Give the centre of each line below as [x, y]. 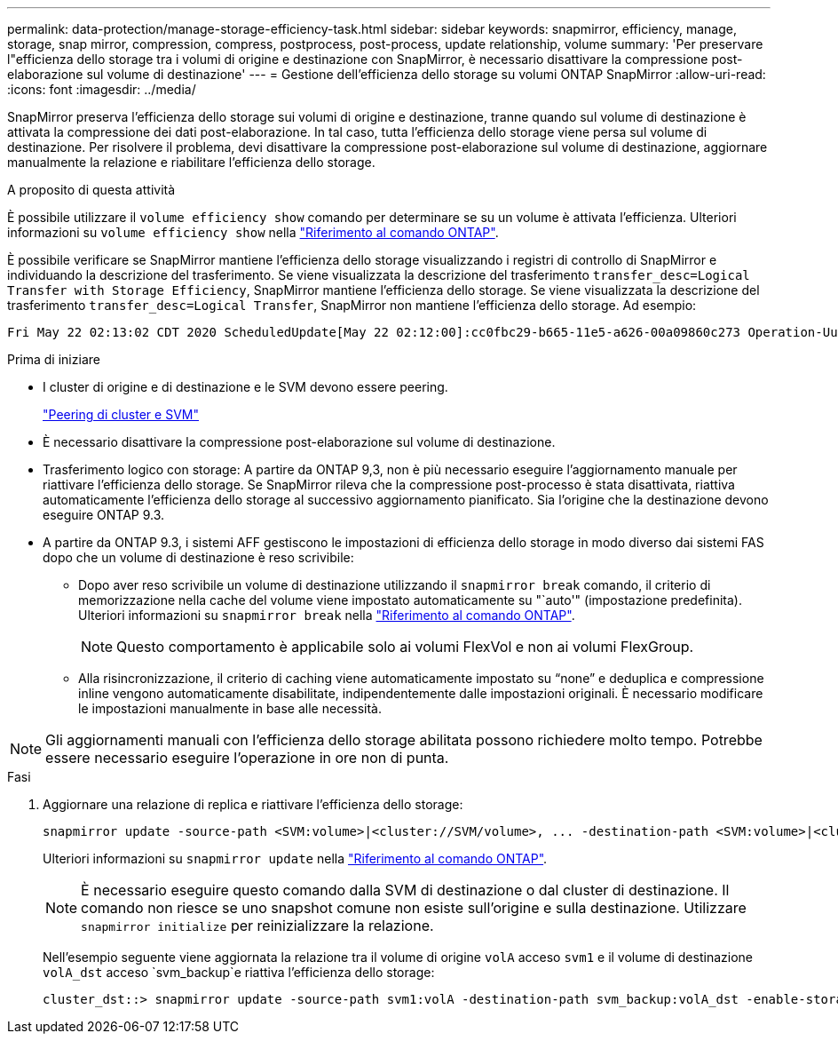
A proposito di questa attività [91, 190]
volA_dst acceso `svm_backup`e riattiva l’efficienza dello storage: [239, 972]
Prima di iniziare [54, 359]
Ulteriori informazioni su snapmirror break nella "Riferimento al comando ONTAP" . [327, 615]
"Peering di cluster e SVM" [121, 414]
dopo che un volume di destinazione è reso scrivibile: [198, 557]
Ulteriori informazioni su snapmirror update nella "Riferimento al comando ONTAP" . [295, 858]
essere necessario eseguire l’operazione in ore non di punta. [247, 758]
